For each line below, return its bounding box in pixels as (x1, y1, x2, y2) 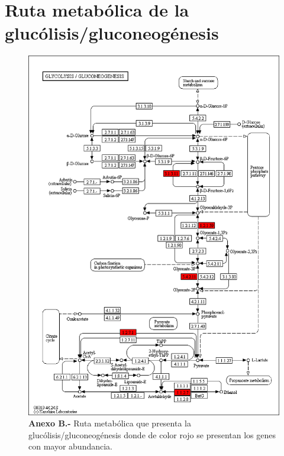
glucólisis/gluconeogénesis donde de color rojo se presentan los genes (28, 428, 276, 441)
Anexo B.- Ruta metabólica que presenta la (28, 417, 191, 429)
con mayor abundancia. (28, 440, 113, 452)
